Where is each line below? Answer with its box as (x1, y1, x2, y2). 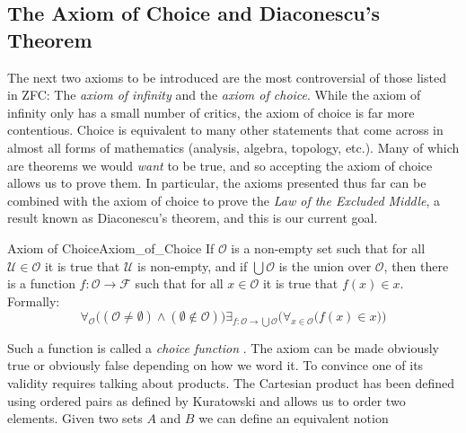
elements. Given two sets (7, 409, 143, 428)
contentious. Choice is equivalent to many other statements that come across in (7, 120, 444, 139)
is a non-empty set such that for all (231, 238, 426, 257)
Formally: (7, 291, 60, 310)
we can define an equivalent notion (198, 409, 389, 428)
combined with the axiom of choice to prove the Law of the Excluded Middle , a (7, 190, 441, 209)
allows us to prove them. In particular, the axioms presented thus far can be (7, 173, 426, 192)
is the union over (278, 256, 372, 275)
